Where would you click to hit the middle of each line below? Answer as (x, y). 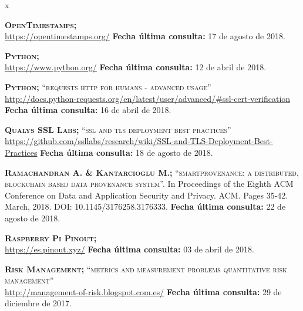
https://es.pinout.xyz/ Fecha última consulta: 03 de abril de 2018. (129, 249)
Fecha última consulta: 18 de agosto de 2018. (127, 152)
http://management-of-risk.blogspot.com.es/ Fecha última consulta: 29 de (143, 291)
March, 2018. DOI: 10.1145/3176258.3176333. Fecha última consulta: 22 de (145, 206)
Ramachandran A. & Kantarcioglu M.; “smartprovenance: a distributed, (152, 172)
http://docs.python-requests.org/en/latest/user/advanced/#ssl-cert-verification (148, 98)
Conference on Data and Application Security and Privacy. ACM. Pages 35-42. (147, 195)
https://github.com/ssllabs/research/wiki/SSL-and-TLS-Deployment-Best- (139, 141)
